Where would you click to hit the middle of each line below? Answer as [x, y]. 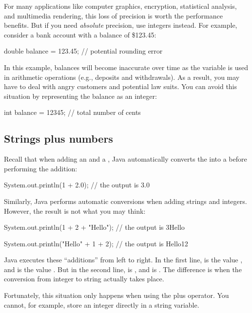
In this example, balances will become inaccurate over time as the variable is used [126, 67]
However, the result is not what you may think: [75, 211]
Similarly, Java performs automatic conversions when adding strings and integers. [126, 201]
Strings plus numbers [58, 138]
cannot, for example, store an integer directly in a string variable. [102, 304]
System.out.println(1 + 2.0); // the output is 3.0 [77, 185]
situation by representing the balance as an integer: [80, 96]
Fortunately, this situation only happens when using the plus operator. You [116, 295]
